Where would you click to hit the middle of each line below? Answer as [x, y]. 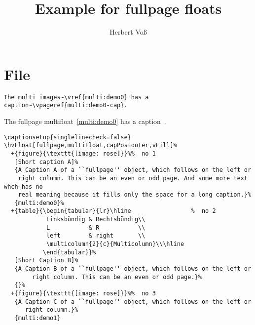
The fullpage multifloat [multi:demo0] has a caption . [85, 121]
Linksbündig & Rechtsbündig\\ [96, 220]
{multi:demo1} [37, 318]
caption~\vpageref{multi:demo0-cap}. [66, 105]
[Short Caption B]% [46, 261]
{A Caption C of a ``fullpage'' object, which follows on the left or [133, 302]
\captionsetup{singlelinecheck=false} [68, 137]
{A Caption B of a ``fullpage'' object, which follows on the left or [133, 269]
